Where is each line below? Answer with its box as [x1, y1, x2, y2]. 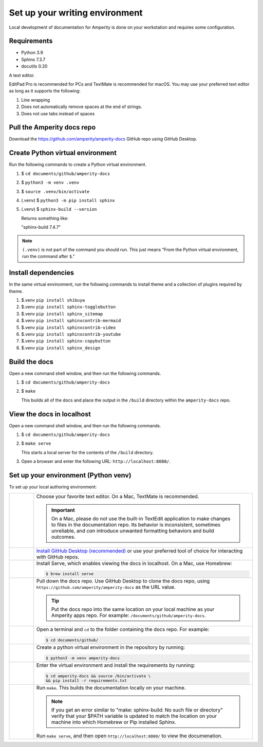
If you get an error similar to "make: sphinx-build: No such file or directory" [51, 706, 223, 713]
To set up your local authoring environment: [9, 484, 97, 490]
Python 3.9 [21, 50, 43, 55]
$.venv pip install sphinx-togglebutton [21, 304, 116, 310]
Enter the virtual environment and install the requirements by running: [36, 662, 195, 669]
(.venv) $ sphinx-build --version [21, 206, 97, 212]
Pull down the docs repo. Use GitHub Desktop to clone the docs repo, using [36, 578, 210, 584]
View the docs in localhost [9, 410, 91, 418]
